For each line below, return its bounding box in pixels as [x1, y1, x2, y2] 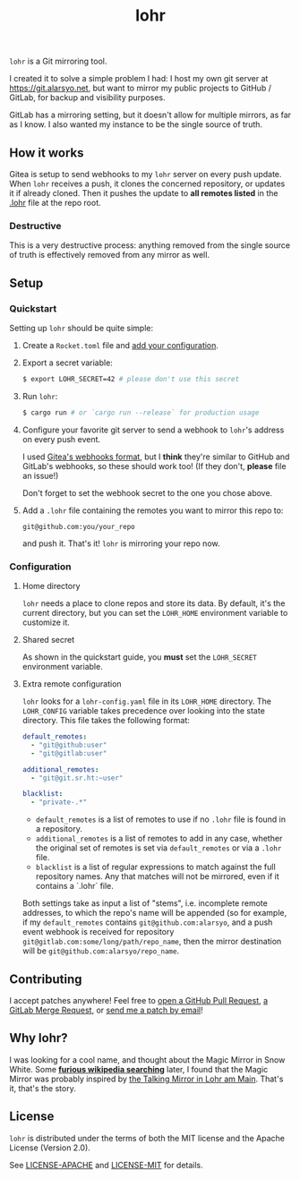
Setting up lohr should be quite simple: [9, 322, 154, 333]
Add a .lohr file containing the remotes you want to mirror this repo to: [21, 505, 284, 516]
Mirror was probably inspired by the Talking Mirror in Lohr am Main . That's [9, 1073, 284, 1084]
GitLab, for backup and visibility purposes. [9, 92, 166, 103]
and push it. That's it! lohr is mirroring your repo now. [21, 538, 220, 549]
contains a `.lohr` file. [35, 881, 115, 892]
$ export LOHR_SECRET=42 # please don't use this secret [21, 374, 240, 383]
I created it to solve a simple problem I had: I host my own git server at [9, 73, 269, 84]
